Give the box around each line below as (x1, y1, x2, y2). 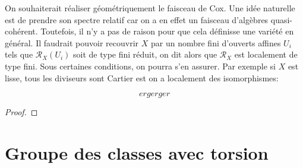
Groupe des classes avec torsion (5, 140, 269, 164)
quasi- (270, 13, 293, 26)
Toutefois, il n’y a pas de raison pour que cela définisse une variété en (40, 25, 294, 37)
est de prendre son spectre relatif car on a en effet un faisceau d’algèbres (5, 13, 269, 26)
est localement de (234, 48, 298, 61)
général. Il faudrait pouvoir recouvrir (5, 36, 139, 49)
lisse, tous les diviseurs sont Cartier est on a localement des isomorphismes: (5, 71, 279, 84)
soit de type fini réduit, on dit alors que (73, 48, 217, 61)
